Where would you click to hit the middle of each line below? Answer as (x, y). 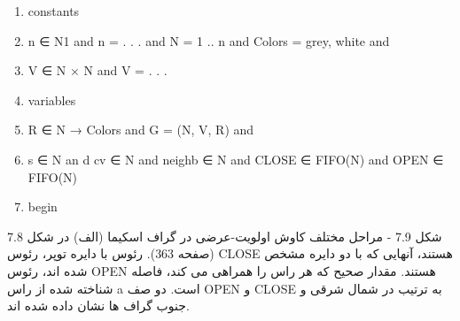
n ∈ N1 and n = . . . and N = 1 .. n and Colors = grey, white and (209, 40)
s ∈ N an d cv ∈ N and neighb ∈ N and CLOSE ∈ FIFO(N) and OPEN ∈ (236, 159)
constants (54, 11)
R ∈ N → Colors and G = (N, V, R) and (141, 130)
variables (52, 99)
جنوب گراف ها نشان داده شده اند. (98, 306)
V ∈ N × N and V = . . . (97, 70)
